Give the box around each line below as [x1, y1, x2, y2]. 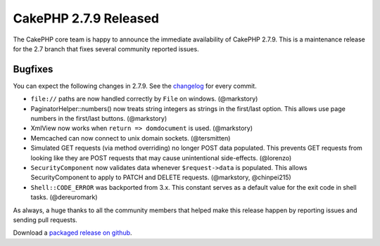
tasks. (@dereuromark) [30, 193, 98, 202]
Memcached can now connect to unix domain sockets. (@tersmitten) [30, 134, 231, 142]
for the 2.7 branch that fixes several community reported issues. [13, 44, 200, 53]
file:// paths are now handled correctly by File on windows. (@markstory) [30, 95, 258, 103]
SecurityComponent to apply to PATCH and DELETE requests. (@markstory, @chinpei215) [30, 173, 291, 182]
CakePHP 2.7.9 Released [13, 11, 160, 26]
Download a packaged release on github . [13, 228, 133, 237]
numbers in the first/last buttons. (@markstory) [30, 115, 167, 123]
